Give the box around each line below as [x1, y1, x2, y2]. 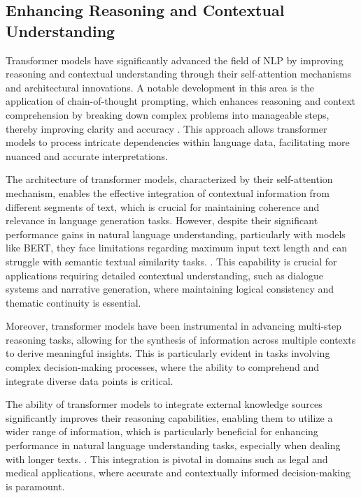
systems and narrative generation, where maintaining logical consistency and [6, 281, 334, 296]
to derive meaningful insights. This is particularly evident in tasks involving [6, 346, 330, 360]
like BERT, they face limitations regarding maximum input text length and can [6, 240, 348, 255]
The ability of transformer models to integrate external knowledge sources [6, 397, 323, 411]
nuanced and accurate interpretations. [6, 148, 168, 163]
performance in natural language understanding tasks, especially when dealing [6, 438, 341, 453]
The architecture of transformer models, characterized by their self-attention [6, 172, 333, 186]
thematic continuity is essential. [6, 295, 141, 309]
